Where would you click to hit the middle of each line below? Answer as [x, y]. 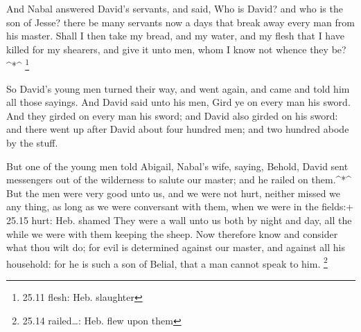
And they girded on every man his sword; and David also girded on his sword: [172, 115]
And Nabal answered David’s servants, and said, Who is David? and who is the [175, 8]
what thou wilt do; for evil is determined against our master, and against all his [176, 247]
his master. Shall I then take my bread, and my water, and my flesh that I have [175, 36]
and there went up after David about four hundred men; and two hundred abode [178, 129]
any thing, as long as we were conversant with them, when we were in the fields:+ [180, 206]
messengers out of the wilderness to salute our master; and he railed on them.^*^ [179, 179]
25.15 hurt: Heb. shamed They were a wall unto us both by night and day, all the [179, 220]
